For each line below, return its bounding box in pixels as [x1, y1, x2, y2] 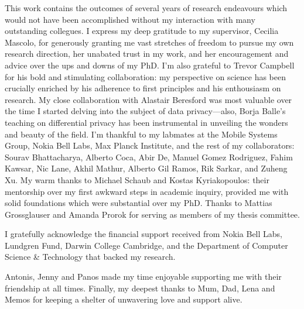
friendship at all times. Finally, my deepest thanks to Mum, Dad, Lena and [5, 281, 275, 294]
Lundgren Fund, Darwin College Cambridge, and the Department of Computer [5, 239, 288, 251]
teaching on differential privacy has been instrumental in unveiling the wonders [5, 116, 288, 128]
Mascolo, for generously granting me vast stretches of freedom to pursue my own [5, 36, 294, 48]
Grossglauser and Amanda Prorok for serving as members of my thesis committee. [5, 208, 300, 220]
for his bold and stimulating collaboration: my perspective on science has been [5, 70, 286, 83]
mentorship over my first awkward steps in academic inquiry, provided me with [5, 185, 289, 197]
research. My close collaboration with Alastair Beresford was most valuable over [5, 93, 292, 105]
